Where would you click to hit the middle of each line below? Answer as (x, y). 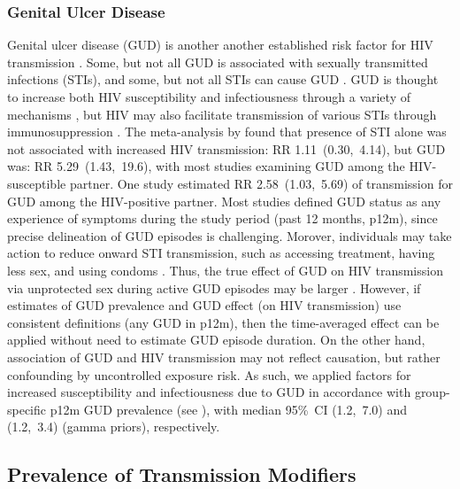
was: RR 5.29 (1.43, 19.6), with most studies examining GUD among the (206, 166)
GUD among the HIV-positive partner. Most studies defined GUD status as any (224, 201)
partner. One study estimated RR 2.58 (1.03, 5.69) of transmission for (261, 183)
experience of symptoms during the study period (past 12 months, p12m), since (222, 218)
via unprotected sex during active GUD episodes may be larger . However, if (214, 287)
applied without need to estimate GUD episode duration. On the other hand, (216, 340)
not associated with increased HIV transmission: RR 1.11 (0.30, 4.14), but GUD (226, 148)
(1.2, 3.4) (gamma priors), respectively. (114, 427)
